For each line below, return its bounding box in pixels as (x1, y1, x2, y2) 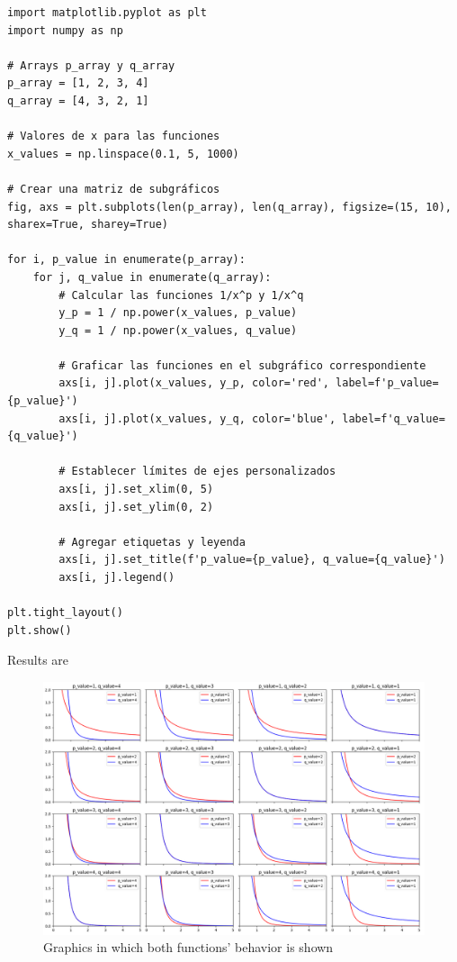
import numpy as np (7, 23, 123, 37)
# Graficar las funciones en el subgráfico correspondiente (58, 358, 426, 372)
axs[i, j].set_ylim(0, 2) (58, 500, 214, 513)
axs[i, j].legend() (58, 571, 175, 584)
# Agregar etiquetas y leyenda (58, 535, 246, 549)
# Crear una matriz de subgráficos (7, 182, 220, 195)
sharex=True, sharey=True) (7, 218, 168, 231)
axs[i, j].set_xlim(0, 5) (58, 483, 214, 496)
